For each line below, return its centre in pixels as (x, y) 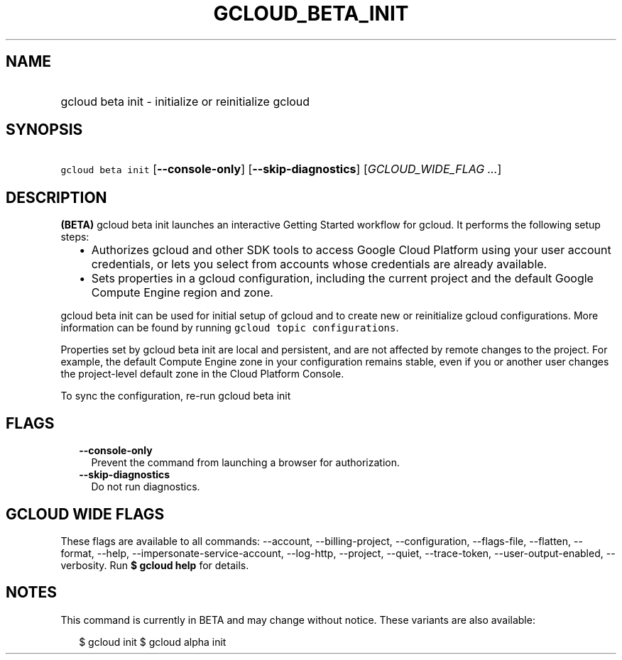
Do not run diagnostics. (146, 487)
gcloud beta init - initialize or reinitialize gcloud (185, 101)
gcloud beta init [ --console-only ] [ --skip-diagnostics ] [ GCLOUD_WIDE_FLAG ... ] (281, 169)
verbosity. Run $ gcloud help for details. (155, 565)
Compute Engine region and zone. (182, 293)
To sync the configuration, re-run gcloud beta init (176, 396)
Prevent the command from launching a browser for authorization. (245, 463)
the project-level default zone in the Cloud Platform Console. (202, 374)
